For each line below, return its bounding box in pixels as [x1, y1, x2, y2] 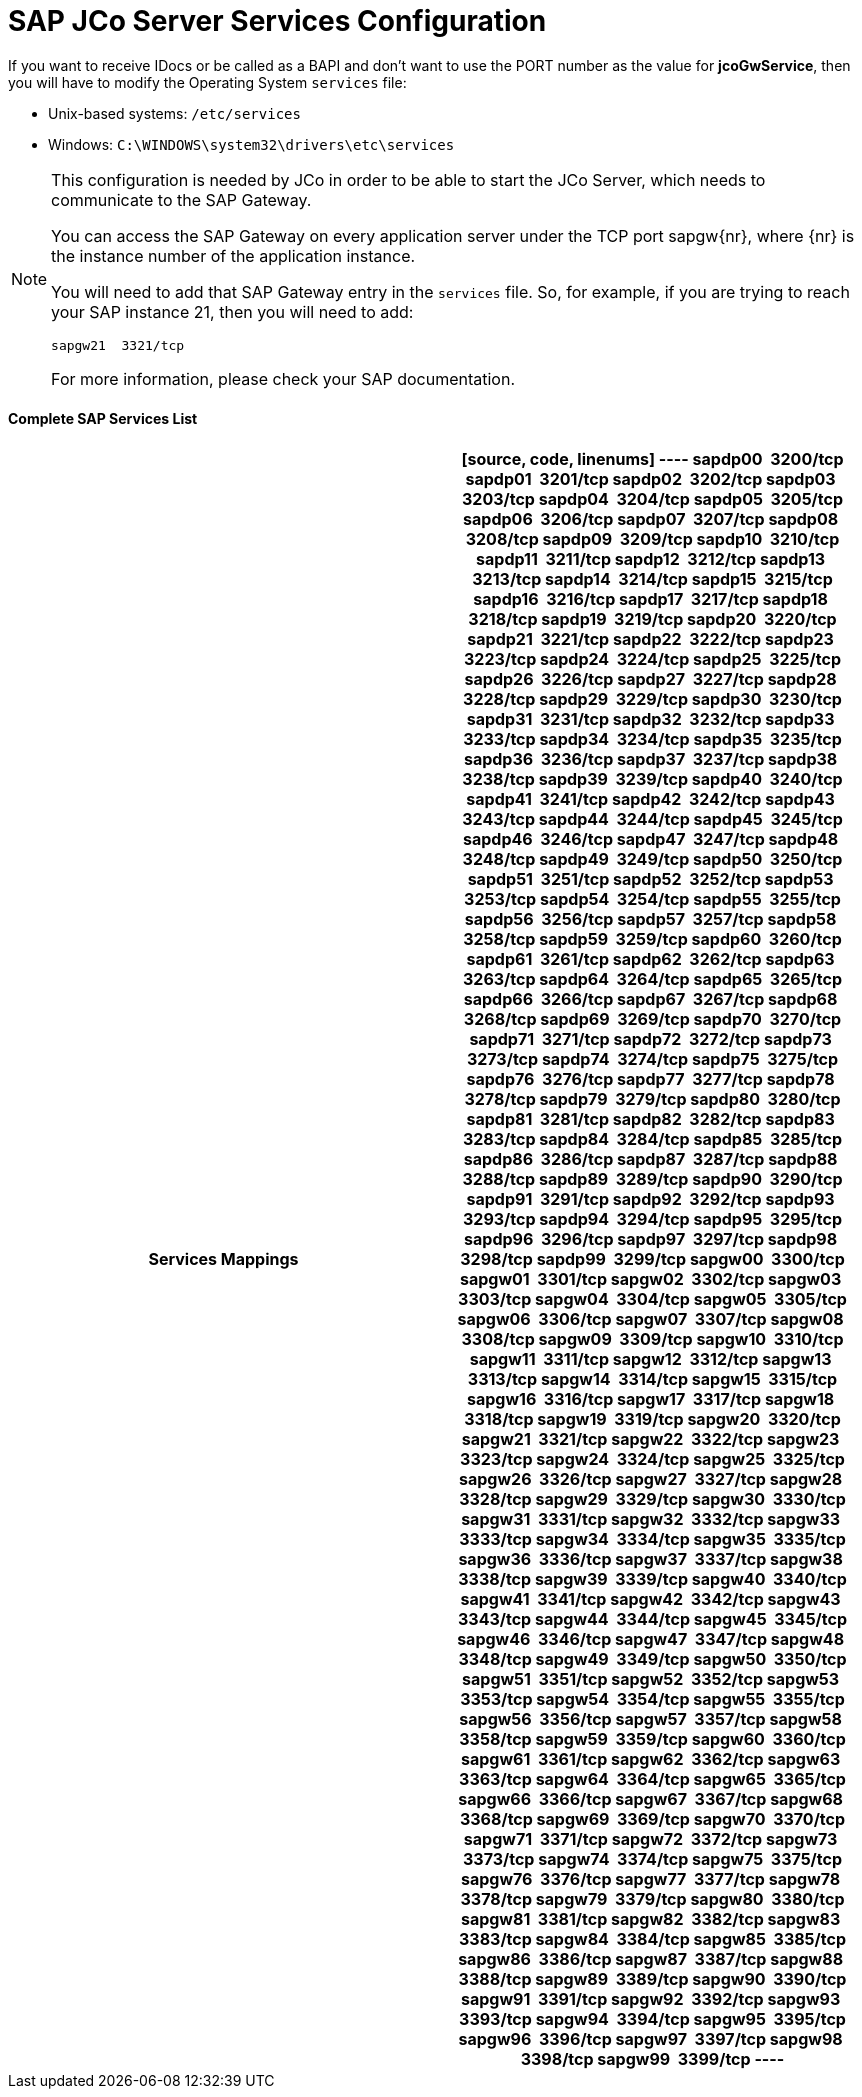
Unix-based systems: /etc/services [48, 104, 301, 122]
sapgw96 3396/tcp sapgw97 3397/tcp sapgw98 [458, 2028, 843, 2049]
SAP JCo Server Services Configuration [8, 4, 547, 38]
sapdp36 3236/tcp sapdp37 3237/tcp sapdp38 [463, 748, 838, 769]
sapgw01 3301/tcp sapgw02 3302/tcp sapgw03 [459, 1268, 842, 1289]
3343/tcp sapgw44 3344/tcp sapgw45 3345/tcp [457, 1608, 847, 1629]
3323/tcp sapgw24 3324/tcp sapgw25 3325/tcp [460, 1448, 845, 1469]
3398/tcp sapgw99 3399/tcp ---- [520, 2048, 785, 2069]
